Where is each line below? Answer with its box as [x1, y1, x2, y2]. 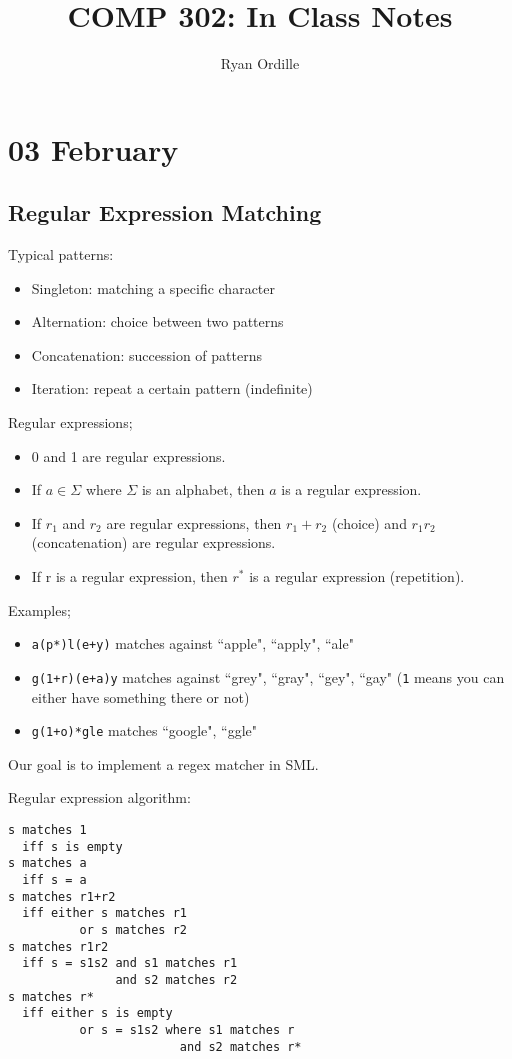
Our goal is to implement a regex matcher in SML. [8, 753, 319, 774]
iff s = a [22, 872, 87, 887]
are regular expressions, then [106, 512, 282, 533]
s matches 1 [8, 822, 87, 837]
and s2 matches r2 [115, 972, 238, 987]
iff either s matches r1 [22, 906, 187, 921]
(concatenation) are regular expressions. [31, 532, 276, 553]
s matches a [8, 856, 87, 871]
